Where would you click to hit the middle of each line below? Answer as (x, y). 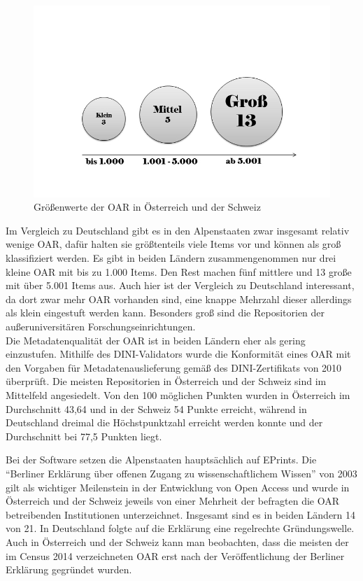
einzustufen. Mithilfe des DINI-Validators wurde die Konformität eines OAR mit (178, 354)
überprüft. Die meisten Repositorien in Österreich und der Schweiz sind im (166, 381)
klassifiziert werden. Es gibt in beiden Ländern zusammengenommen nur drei (171, 258)
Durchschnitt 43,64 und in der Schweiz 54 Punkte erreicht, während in (156, 408)
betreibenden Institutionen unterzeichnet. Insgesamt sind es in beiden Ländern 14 (181, 514)
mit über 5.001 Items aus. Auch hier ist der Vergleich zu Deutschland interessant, (180, 285)
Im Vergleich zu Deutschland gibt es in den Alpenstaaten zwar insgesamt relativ (178, 230)
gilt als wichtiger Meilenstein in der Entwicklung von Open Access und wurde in (178, 487)
